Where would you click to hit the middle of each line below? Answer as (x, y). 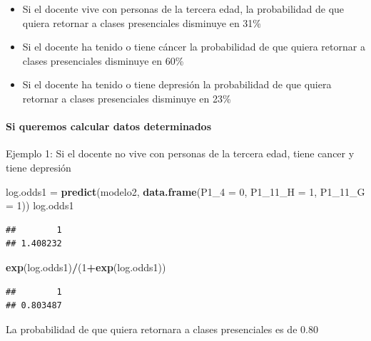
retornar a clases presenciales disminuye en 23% (127, 98)
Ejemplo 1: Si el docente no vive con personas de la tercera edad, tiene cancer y (180, 153)
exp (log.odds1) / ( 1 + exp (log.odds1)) (86, 267)
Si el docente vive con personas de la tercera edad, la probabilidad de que (183, 9)
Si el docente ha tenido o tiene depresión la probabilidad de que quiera (177, 84)
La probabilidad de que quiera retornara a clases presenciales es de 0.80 (162, 329)
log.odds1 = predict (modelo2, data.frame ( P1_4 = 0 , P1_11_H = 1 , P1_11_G (185, 191)
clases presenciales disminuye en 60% (103, 60)
